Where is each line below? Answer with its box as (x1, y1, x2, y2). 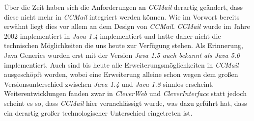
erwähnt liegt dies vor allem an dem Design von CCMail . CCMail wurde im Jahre (4, 21, 250, 31)
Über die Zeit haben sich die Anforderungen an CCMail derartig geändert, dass (4, 2, 243, 12)
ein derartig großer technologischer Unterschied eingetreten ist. (4, 107, 193, 118)
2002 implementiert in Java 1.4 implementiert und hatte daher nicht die (4, 30, 221, 41)
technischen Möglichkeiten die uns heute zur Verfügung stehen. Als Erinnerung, (4, 40, 243, 50)
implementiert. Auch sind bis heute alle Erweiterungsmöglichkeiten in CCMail (4, 59, 239, 70)
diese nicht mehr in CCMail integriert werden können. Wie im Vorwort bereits (4, 11, 240, 22)
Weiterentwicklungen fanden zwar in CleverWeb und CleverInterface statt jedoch (4, 88, 247, 98)
